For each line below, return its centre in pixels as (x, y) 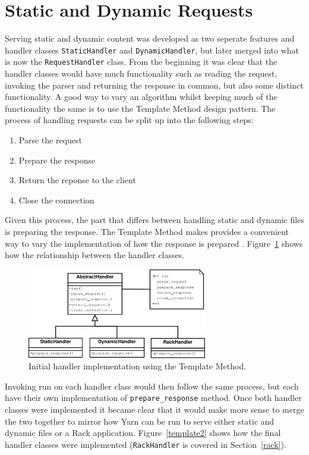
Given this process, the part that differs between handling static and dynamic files (154, 220)
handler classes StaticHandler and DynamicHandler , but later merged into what (152, 50)
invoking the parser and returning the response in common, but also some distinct (154, 85)
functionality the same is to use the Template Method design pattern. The (140, 108)
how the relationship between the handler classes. (95, 255)
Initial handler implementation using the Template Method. (138, 366)
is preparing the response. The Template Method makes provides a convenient (147, 231)
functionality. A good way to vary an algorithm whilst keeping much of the (141, 97)
